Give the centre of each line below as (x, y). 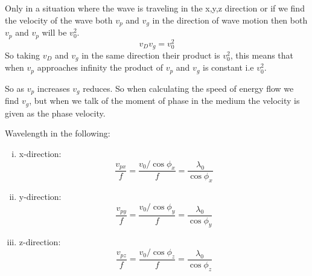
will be (54, 32)
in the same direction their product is (151, 55)
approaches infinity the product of (100, 67)
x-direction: (40, 154)
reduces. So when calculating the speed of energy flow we (188, 88)
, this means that (262, 55)
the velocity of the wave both (59, 20)
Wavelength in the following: (58, 133)
